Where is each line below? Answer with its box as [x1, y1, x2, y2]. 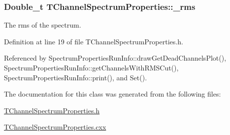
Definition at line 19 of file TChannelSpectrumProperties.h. [4, 36, 183, 46]
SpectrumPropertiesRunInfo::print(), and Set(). [4, 72, 147, 82]
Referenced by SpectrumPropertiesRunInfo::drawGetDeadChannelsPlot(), [4, 53, 227, 63]
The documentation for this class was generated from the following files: [4, 89, 221, 99]
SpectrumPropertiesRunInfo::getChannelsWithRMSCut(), [4, 63, 179, 72]
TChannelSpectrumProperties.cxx [4, 122, 106, 132]
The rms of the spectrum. [4, 20, 81, 30]
